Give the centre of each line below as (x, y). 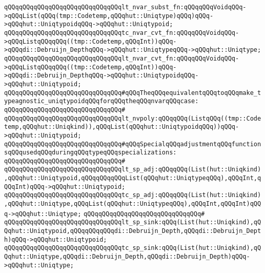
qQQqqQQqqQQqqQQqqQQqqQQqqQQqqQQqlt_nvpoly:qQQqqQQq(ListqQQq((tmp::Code (133, 118)
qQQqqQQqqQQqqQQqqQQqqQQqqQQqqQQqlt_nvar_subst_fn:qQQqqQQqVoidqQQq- (125, 7)
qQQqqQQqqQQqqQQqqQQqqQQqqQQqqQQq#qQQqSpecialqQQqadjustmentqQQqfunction (133, 144)
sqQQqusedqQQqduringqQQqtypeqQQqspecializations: (90, 153)
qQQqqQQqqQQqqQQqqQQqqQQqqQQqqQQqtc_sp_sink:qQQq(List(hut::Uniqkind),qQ (133, 248)
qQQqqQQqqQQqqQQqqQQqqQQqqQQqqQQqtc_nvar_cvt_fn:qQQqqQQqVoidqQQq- (122, 33)
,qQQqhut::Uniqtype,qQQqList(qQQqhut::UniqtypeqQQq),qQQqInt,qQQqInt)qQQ (133, 204)
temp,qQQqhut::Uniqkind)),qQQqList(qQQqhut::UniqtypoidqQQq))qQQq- (122, 127)
